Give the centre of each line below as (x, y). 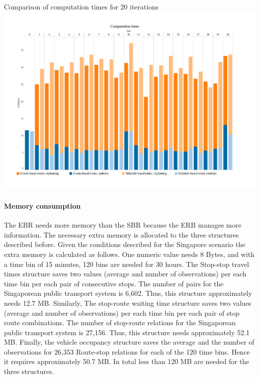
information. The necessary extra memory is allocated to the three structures (122, 234)
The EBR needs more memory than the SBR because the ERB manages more (123, 225)
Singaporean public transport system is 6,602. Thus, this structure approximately (128, 293)
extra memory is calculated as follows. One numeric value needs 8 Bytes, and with (129, 254)
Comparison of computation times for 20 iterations (81, 6)
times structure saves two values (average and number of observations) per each (125, 274)
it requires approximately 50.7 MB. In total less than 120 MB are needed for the (127, 361)
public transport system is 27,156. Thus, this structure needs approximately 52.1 (127, 332)
